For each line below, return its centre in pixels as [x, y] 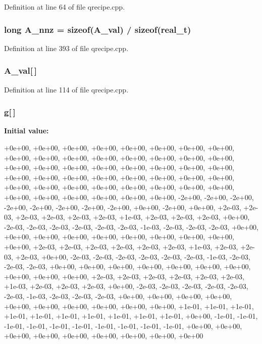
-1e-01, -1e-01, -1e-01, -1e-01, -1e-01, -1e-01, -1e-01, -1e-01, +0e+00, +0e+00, [123, 326]
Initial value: [27, 131]
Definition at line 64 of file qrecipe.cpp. [65, 7]
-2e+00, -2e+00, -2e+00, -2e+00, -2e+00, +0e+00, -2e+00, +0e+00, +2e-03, [123, 207]
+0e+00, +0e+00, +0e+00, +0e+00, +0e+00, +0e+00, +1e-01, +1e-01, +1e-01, [129, 306]
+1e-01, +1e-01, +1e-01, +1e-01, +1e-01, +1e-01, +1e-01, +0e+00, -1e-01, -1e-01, [131, 316]
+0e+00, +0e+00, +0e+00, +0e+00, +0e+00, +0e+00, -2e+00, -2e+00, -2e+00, [129, 197]
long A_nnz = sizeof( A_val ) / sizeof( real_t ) [98, 29]
